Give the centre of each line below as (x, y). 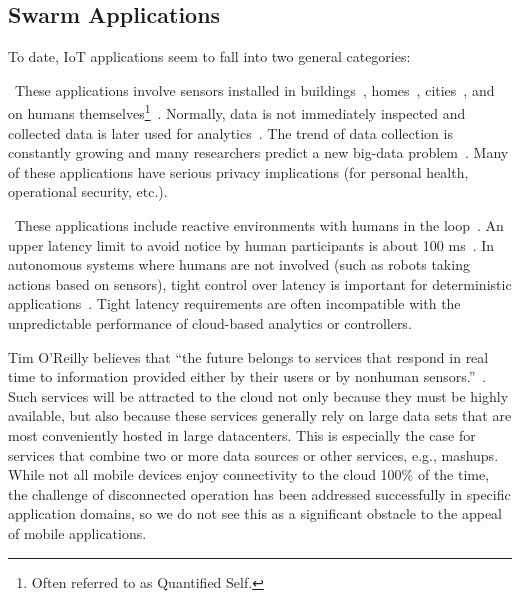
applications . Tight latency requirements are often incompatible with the (234, 303)
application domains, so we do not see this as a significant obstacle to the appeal (255, 513)
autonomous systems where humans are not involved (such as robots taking (239, 264)
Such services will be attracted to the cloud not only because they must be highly (258, 395)
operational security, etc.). (88, 191)
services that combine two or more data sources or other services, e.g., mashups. (253, 454)
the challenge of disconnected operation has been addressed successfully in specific (259, 493)
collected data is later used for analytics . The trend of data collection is (230, 132)
